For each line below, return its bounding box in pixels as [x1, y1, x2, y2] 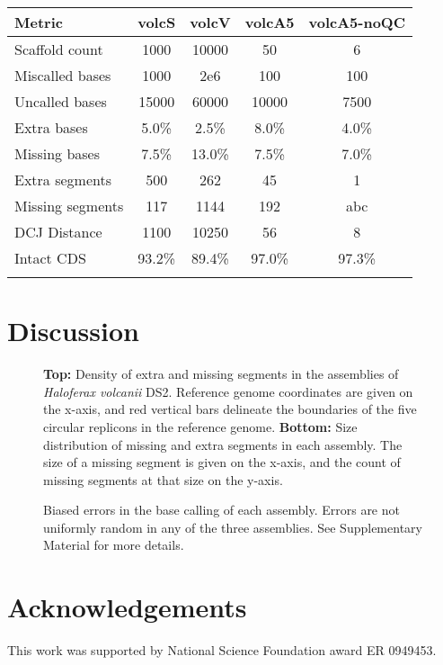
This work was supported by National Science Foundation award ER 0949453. [7, 641, 437, 660]
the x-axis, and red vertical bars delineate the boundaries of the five [43, 400, 417, 418]
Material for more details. [43, 535, 184, 554]
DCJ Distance [14, 221, 102, 242]
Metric [14, 12, 63, 32]
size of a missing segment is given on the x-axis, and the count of [43, 453, 401, 472]
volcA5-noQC [308, 12, 405, 32]
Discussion [7, 312, 139, 349]
